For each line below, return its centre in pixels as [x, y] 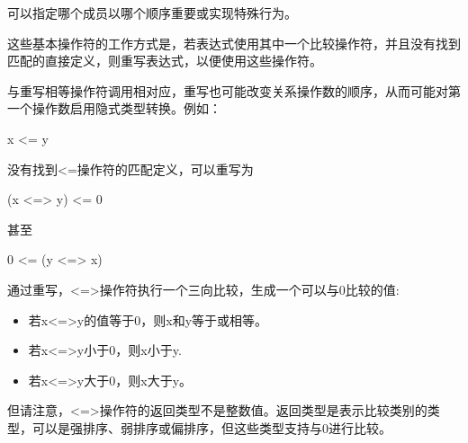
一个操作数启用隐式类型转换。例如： [114, 108]
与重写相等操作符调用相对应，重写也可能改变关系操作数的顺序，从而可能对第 [234, 90]
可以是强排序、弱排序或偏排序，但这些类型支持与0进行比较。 [211, 427]
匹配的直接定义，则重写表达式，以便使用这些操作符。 [165, 61]
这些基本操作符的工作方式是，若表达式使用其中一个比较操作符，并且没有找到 [234, 43]
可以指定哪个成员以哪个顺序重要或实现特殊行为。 [152, 13]
